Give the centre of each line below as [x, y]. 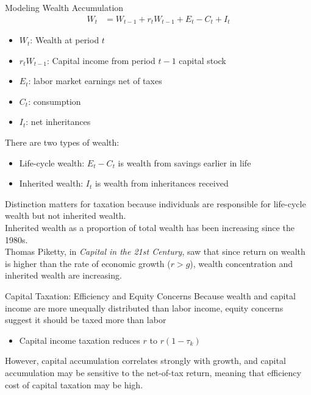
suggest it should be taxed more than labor [86, 320]
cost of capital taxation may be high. [74, 384]
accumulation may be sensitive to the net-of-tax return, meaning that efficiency [153, 372]
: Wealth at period [65, 40]
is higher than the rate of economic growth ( [88, 263]
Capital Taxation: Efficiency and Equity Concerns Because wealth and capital [150, 295]
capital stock [202, 60]
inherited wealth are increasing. [63, 275]
